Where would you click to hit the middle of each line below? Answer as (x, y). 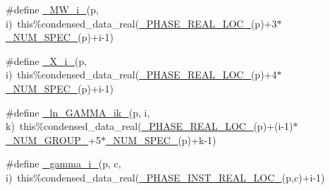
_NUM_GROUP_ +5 (54, 139)
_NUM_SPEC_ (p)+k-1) (161, 139)
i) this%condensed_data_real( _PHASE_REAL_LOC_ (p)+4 (141, 75)
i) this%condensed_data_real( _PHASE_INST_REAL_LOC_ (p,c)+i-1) (165, 177)
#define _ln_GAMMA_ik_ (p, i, (78, 112)
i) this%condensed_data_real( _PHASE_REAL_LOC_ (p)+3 (141, 23)
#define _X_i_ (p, (47, 60)
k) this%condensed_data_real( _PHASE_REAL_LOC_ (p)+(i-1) (149, 126)
